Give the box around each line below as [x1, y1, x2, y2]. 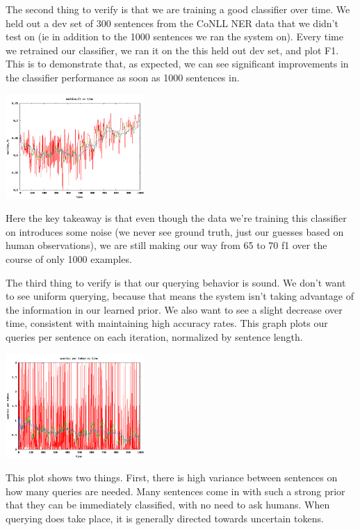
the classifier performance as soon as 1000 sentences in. [6, 70, 240, 84]
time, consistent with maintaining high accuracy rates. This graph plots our [6, 316, 328, 330]
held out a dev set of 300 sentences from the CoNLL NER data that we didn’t [6, 15, 338, 30]
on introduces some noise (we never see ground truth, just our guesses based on [6, 224, 344, 239]
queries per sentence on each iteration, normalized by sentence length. [6, 329, 303, 344]
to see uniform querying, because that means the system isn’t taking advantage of [6, 289, 354, 303]
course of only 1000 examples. [6, 251, 132, 266]
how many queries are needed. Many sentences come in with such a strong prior [6, 483, 345, 498]
